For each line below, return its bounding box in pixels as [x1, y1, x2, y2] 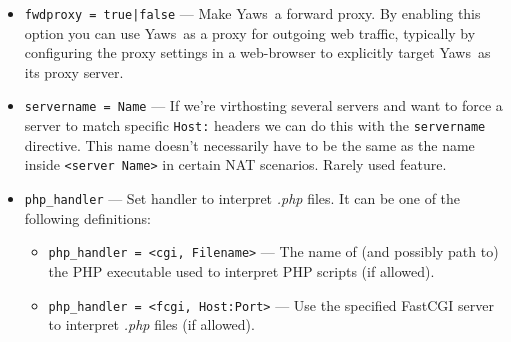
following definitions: [24, 207, 151, 228]
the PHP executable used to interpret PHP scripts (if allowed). [48, 260, 435, 281]
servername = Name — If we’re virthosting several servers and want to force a [24, 95, 503, 116]
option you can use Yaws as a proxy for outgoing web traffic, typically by [24, 22, 476, 43]
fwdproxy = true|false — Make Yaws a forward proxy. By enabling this [24, 3, 481, 23]
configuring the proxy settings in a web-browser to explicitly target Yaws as [24, 42, 491, 63]
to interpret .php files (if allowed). [48, 314, 255, 335]
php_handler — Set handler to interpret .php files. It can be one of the [24, 188, 461, 208]
